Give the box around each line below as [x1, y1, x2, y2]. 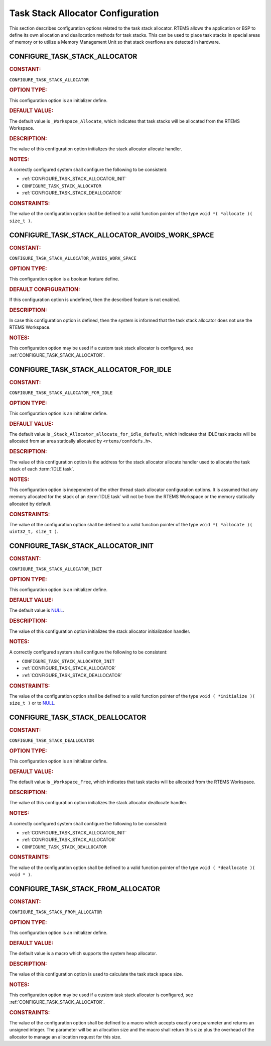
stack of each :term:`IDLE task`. [9, 465, 75, 472]
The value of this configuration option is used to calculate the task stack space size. [9, 971, 183, 977]
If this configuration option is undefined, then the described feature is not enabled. [9, 297, 180, 303]
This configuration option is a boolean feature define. [9, 275, 119, 281]
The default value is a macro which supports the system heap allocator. [9, 950, 158, 957]
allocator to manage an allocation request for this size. [9, 1033, 122, 1040]
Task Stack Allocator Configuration [9, 8, 159, 19]
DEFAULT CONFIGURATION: [9, 286, 80, 293]
